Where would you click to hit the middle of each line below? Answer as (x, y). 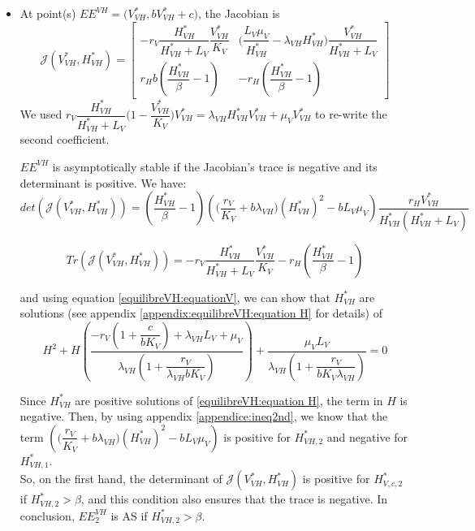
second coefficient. (65, 139)
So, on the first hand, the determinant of (121, 479)
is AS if (129, 515)
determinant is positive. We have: (103, 182)
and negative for (367, 436)
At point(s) (48, 13)
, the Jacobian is (239, 13)
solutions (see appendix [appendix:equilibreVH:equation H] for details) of (201, 313)
